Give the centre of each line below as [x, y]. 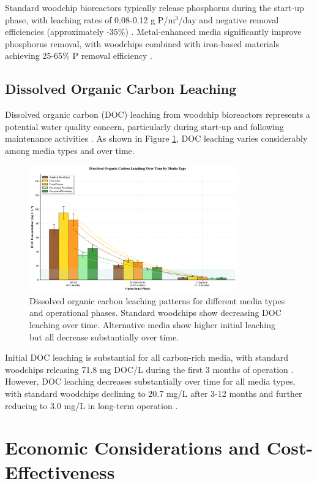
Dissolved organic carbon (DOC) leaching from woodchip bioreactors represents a [158, 114]
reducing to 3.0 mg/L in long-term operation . [91, 405]
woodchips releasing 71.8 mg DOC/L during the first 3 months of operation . [149, 369]
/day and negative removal [229, 19]
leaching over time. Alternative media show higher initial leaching [152, 325]
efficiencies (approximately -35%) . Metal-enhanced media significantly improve [153, 32]
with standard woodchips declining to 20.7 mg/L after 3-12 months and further [154, 393]
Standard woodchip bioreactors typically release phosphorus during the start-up [155, 7]
